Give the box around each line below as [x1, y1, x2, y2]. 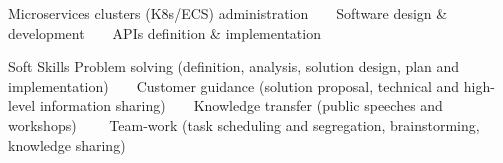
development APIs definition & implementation [8, 22, 321, 43]
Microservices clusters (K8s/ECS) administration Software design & [8, 3, 448, 23]
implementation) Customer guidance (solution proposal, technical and [8, 75, 460, 96]
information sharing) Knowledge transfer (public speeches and [39, 95, 443, 116]
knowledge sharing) [8, 134, 126, 155]
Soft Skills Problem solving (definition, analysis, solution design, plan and [8, 56, 460, 77]
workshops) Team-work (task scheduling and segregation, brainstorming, [8, 114, 480, 135]
